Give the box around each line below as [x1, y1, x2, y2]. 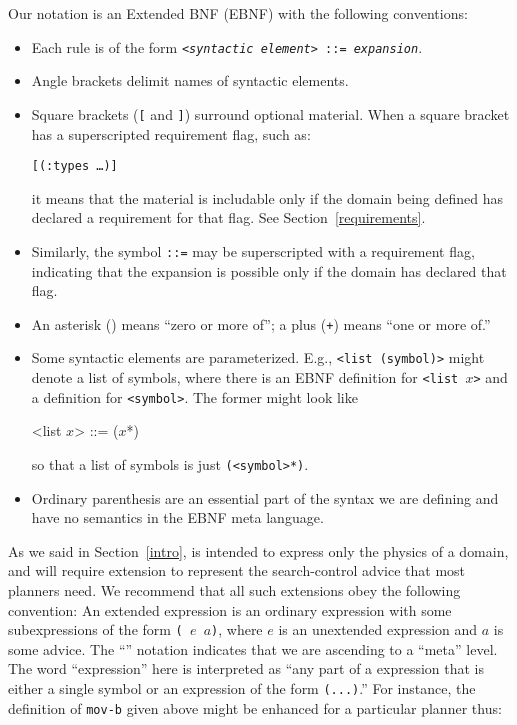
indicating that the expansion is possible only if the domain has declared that [31, 260, 507, 281]
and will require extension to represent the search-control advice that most [8, 560, 466, 581]
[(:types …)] [31, 159, 118, 174]
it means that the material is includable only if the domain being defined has [31, 187, 504, 208]
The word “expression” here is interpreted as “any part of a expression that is [8, 658, 484, 679]
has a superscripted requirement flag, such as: [31, 123, 311, 144]
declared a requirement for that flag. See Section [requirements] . [31, 207, 426, 228]
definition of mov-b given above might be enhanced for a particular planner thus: [8, 697, 502, 718]
